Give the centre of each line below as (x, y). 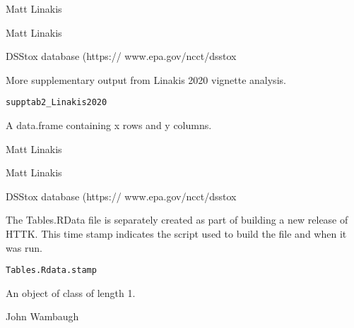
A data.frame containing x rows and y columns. (109, 125)
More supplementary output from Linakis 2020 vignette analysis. (146, 79)
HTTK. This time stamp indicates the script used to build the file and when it (176, 233)
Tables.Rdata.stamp (51, 271)
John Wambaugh (42, 316)
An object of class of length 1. (71, 292)
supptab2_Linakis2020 (57, 103)
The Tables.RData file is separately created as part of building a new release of (177, 220)
